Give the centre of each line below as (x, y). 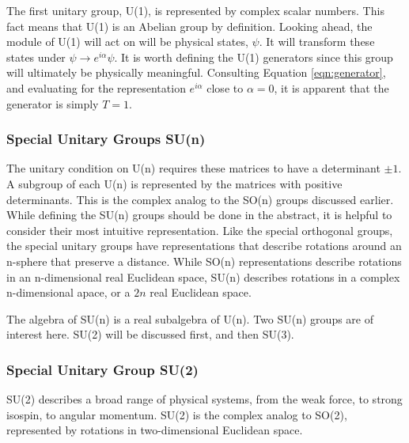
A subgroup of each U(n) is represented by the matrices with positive (174, 183)
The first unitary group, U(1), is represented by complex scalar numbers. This (195, 10)
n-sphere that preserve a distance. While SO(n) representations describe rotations (204, 261)
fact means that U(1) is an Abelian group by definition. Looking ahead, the (189, 26)
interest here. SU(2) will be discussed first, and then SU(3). (150, 334)
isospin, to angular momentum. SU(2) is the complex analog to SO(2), (177, 414)
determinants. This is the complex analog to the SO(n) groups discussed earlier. (200, 199)
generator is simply (53, 103)
